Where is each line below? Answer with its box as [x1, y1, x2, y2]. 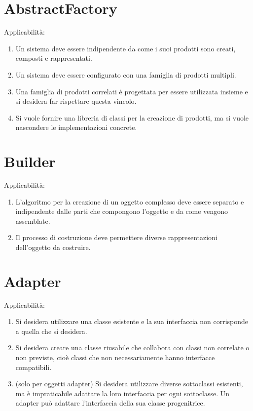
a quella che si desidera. [15, 326, 87, 336]
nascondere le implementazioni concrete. [15, 122, 137, 132]
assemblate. [15, 215, 50, 226]
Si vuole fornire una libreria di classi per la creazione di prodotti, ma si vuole [15, 112, 249, 123]
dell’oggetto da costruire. [15, 242, 91, 252]
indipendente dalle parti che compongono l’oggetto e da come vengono [15, 206, 228, 216]
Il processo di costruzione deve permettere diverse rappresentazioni [15, 232, 217, 243]
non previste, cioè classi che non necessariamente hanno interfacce [15, 352, 215, 363]
